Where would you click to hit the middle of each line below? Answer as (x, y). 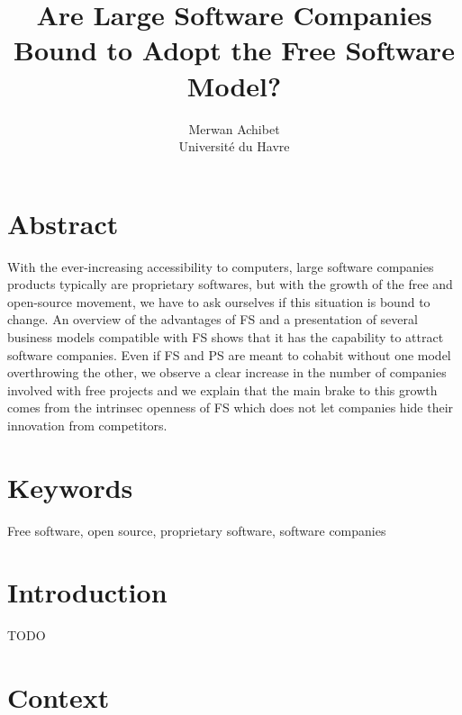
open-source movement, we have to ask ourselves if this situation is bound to (219, 301)
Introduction (87, 592)
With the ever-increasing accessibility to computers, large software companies (221, 266)
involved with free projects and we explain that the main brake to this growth (222, 389)
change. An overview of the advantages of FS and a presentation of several (213, 319)
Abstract (63, 223)
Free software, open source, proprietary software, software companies (197, 530)
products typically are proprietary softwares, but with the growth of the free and (230, 284)
